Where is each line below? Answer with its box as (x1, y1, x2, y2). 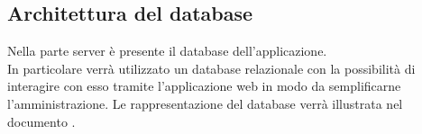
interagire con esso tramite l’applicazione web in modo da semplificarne (7, 76, 401, 95)
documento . (7, 112, 76, 130)
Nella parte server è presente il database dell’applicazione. (7, 41, 327, 60)
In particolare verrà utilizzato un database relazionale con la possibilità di (7, 58, 416, 77)
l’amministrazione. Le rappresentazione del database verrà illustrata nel (7, 94, 403, 112)
